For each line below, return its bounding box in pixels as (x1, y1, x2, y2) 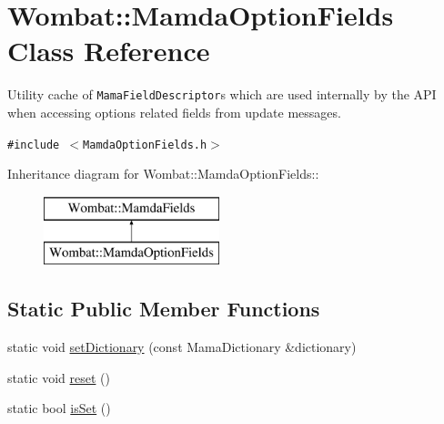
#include (7, 138, 60, 151)
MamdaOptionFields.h (83, 138, 207, 151)
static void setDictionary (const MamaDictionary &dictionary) (7, 337, 357, 357)
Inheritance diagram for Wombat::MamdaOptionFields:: (7, 164, 319, 183)
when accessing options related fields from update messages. (7, 102, 341, 121)
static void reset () (7, 367, 110, 387)
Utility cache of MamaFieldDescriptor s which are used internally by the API (7, 85, 437, 104)
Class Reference (7, 32, 210, 69)
